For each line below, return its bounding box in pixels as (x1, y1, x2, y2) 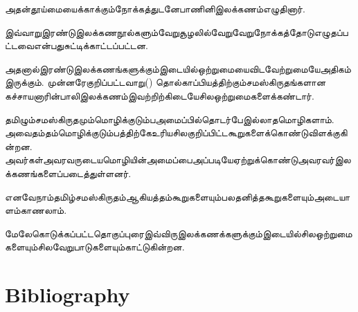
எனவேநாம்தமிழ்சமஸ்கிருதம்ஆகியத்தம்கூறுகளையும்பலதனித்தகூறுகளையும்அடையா (5, 189, 350, 203)
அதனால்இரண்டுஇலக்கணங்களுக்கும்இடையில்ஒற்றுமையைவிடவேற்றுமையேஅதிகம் (5, 61, 351, 75)
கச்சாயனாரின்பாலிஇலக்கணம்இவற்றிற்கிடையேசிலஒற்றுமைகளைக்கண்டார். (5, 88, 314, 102)
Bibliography (5, 280, 130, 309)
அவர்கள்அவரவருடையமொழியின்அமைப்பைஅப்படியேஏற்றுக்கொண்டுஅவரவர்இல (5, 152, 351, 167)
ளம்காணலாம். (5, 203, 67, 217)
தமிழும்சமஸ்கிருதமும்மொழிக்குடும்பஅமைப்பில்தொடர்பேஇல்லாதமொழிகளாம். (5, 111, 334, 126)
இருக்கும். (5, 75, 44, 89)
